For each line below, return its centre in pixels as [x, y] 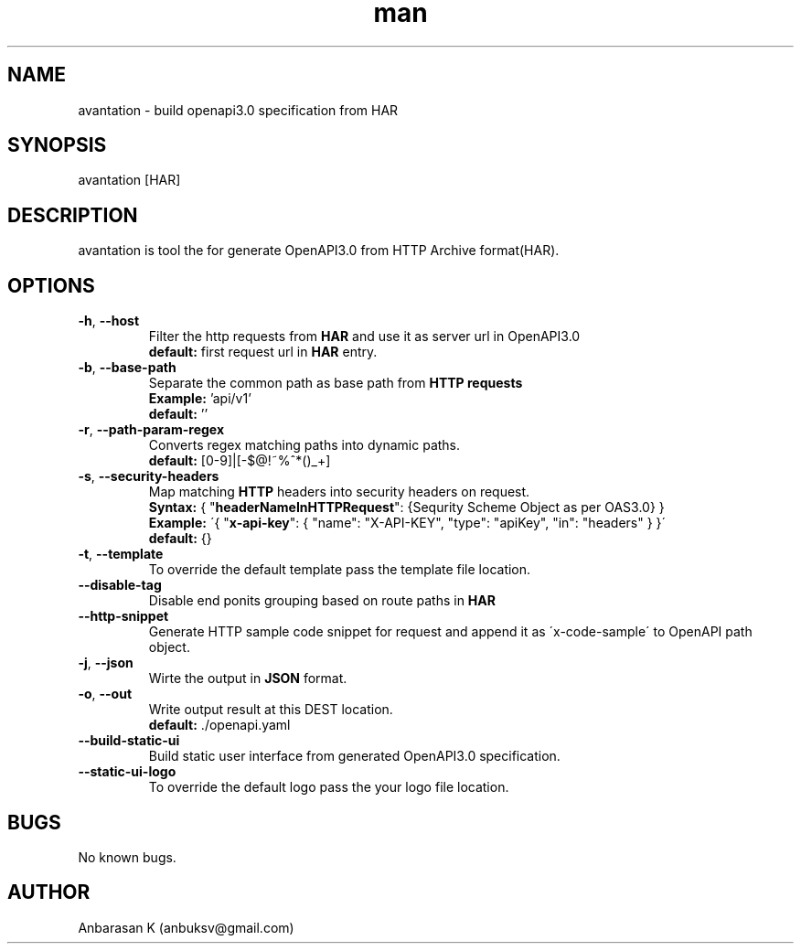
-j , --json [106, 663]
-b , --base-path [127, 368]
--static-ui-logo [127, 772]
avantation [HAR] [129, 180]
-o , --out [105, 694]
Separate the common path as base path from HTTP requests [336, 383]
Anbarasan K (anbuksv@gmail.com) [186, 927]
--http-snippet [123, 616]
